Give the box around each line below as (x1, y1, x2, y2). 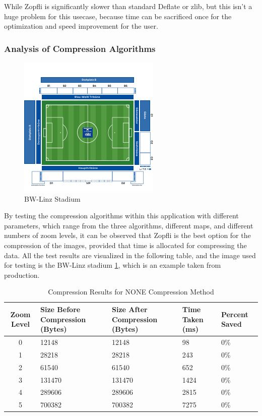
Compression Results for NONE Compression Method (48, 286, 214, 297)
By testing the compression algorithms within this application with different (4, 210, 239, 221)
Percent (221, 309, 248, 319)
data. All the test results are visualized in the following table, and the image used (4, 250, 256, 260)
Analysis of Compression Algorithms (4, 42, 156, 54)
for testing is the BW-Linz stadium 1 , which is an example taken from (4, 260, 221, 270)
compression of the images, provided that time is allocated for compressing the (4, 240, 247, 250)
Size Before (40, 304, 81, 314)
